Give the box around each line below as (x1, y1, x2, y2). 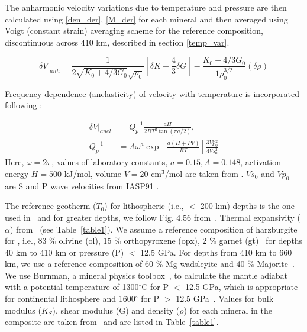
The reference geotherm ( (5, 199, 96, 212)
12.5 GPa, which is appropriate (185, 281, 298, 293)
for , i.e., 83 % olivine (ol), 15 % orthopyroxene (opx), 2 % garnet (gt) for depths (5, 234, 303, 247)
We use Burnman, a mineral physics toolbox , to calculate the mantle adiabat (5, 269, 288, 281)
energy (5, 167, 29, 179)
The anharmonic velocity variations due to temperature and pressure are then (5, 1, 287, 13)
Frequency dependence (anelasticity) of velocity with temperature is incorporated (5, 87, 299, 99)
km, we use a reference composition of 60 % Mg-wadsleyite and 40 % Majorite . (5, 257, 295, 270)
